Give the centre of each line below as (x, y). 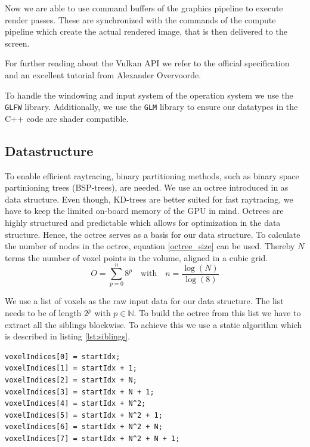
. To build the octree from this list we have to (217, 313)
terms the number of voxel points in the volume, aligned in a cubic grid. (137, 257)
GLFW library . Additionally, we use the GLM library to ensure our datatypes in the (151, 107)
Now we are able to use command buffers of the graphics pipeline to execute (144, 8)
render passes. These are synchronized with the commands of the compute (140, 19)
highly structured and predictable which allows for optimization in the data (143, 222)
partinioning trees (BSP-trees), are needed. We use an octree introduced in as (147, 187)
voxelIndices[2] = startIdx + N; (71, 380)
